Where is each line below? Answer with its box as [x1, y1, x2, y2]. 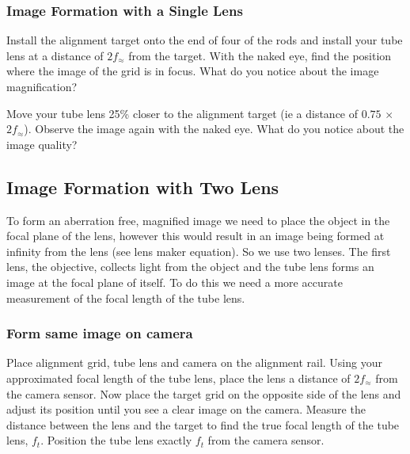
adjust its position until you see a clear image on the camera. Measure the [6, 401, 366, 418]
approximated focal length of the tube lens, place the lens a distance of [6, 369, 351, 386]
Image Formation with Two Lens [6, 174, 279, 199]
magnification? [6, 78, 78, 94]
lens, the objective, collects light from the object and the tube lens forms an [6, 258, 374, 275]
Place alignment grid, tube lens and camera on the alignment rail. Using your [6, 354, 382, 371]
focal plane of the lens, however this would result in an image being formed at [6, 227, 385, 244]
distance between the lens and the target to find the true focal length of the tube [6, 416, 400, 433]
